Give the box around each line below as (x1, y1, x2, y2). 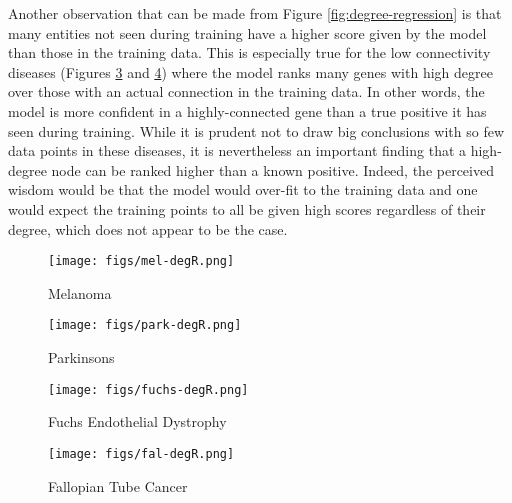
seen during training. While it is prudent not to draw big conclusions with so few (8, 120, 505, 141)
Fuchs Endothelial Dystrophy (48, 411, 227, 432)
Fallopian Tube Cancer (48, 475, 188, 496)
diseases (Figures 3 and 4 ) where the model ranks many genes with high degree (8, 61, 493, 82)
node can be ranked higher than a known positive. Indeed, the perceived (51, 159, 494, 180)
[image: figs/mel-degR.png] (48, 254, 235, 269)
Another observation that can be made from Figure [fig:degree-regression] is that (8, 3, 502, 23)
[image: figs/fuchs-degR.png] (48, 382, 249, 397)
